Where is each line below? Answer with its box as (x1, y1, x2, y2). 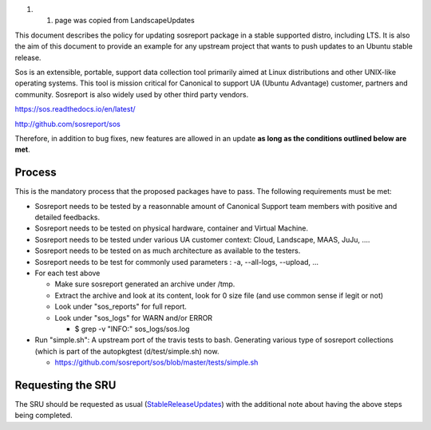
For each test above (34, 268, 101, 278)
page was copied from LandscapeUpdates (54, 16, 195, 26)
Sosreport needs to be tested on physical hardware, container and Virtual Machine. (34, 223, 309, 233)
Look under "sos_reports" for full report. (54, 302, 188, 311)
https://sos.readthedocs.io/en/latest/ (14, 105, 136, 114)
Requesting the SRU (14, 378, 117, 392)
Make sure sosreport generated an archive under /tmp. (54, 279, 235, 289)
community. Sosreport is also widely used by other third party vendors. (14, 89, 249, 99)
